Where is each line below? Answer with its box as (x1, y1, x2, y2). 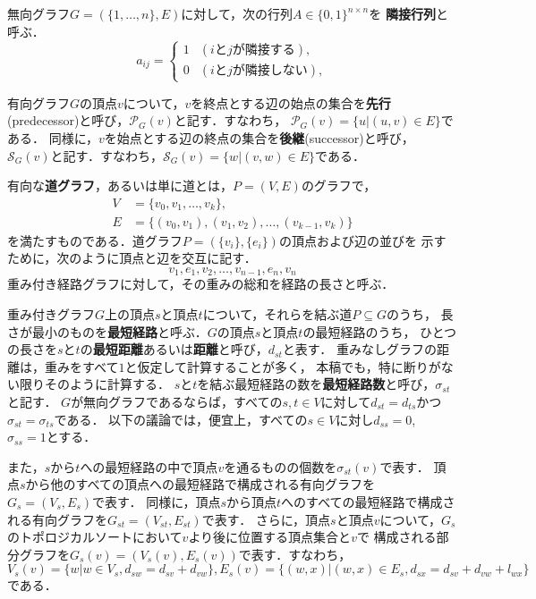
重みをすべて (44, 357, 119, 375)
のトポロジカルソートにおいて (7, 527, 183, 546)
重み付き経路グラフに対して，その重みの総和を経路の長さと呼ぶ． (7, 274, 395, 293)
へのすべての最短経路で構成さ (281, 492, 455, 510)
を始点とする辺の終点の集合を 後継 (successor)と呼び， (104, 128, 414, 147)
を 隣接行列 (369, 4, 436, 22)
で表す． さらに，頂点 (201, 510, 331, 528)
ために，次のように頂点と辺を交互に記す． (7, 249, 257, 267)
